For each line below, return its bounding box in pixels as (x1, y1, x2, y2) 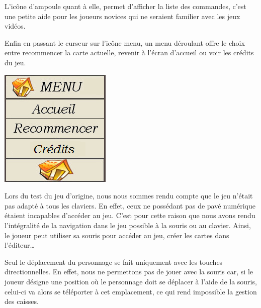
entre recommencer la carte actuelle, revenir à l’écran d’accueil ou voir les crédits (5, 47, 254, 58)
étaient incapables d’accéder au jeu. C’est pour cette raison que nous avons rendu (5, 210, 255, 221)
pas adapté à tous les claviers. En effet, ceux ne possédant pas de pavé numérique (5, 200, 255, 211)
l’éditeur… (5, 240, 35, 250)
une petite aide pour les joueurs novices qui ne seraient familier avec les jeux (5, 11, 240, 21)
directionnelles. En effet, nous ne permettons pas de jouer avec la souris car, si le (5, 266, 253, 277)
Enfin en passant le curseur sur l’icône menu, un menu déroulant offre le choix (5, 37, 245, 48)
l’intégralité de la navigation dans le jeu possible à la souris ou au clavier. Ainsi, (5, 220, 251, 230)
